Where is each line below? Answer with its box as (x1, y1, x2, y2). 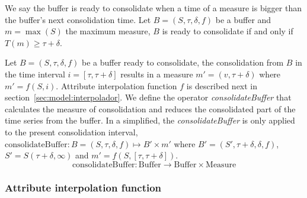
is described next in (186, 79, 258, 92)
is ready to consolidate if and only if (162, 25, 293, 37)
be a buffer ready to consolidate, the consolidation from (82, 56, 284, 69)
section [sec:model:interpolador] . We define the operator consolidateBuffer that (5, 91, 292, 103)
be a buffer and (215, 13, 271, 25)
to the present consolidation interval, (5, 125, 138, 138)
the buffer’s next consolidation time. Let (5, 13, 151, 25)
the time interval (5, 67, 65, 80)
